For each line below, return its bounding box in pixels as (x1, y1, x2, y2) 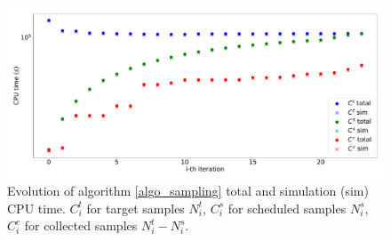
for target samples (86, 198, 185, 217)
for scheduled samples (227, 198, 347, 217)
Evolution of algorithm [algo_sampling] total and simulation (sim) (7, 181, 369, 200)
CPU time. (7, 198, 66, 217)
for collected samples (24, 216, 138, 235)
